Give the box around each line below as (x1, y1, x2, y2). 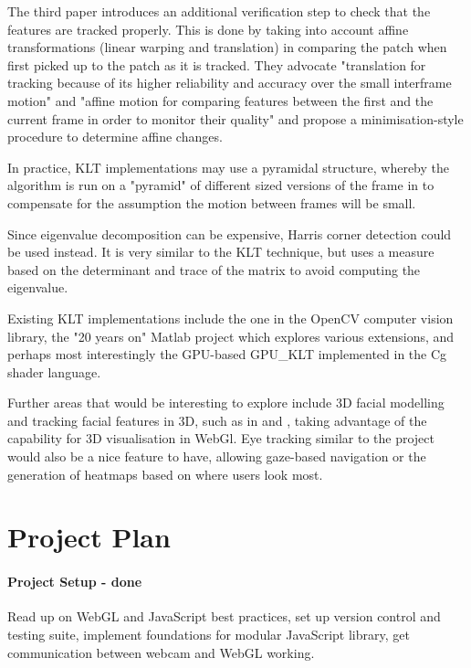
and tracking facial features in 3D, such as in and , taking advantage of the (7, 410, 427, 429)
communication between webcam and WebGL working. (7, 642, 315, 662)
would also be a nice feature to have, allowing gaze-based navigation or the (7, 447, 426, 466)
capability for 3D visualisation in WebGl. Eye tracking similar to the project (7, 429, 434, 448)
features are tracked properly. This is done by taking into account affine (7, 19, 409, 38)
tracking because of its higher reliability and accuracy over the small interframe (7, 73, 452, 92)
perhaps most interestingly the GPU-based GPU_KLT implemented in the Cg (7, 345, 447, 364)
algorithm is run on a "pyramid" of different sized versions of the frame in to (7, 175, 434, 195)
